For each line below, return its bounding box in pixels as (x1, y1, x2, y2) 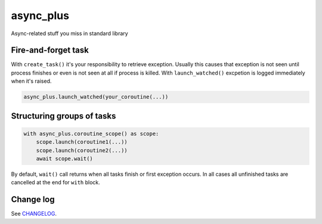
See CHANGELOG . (11, 210, 57, 217)
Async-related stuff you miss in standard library (11, 30, 128, 37)
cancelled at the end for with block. (11, 179, 101, 186)
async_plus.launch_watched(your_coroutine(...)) (23, 94, 169, 101)
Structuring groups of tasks (11, 111, 116, 121)
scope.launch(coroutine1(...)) (36, 139, 128, 145)
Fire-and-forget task (11, 45, 89, 55)
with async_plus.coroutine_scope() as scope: (23, 130, 159, 137)
